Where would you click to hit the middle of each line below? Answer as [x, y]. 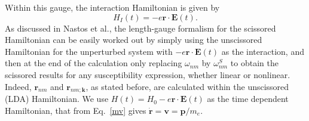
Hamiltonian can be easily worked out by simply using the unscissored [134, 40]
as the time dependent [248, 99]
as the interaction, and [263, 51]
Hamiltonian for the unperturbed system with [89, 51]
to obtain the [254, 63]
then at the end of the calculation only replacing [94, 63]
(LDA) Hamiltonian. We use [57, 99]
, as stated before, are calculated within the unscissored [187, 86]
